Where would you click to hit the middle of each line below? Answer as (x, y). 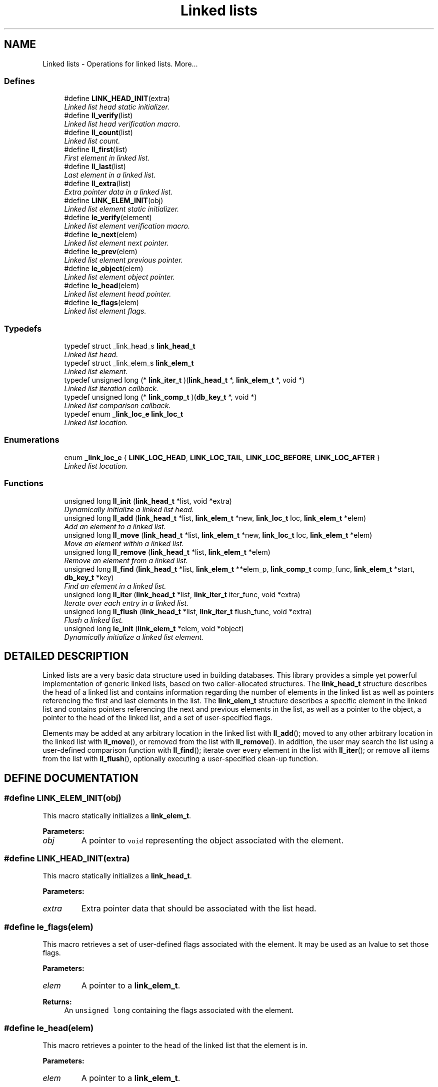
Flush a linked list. (94, 620)
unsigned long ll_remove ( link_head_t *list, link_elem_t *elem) (167, 552)
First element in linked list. (107, 158)
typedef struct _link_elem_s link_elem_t (129, 363)
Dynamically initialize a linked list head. (129, 509)
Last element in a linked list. (110, 175)
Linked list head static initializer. (117, 107)
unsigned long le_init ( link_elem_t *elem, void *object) (154, 628)
